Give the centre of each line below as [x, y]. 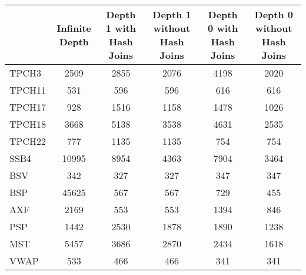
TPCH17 [28, 107]
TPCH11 [28, 90]
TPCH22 [28, 141]
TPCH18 [28, 124]
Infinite [74, 28]
